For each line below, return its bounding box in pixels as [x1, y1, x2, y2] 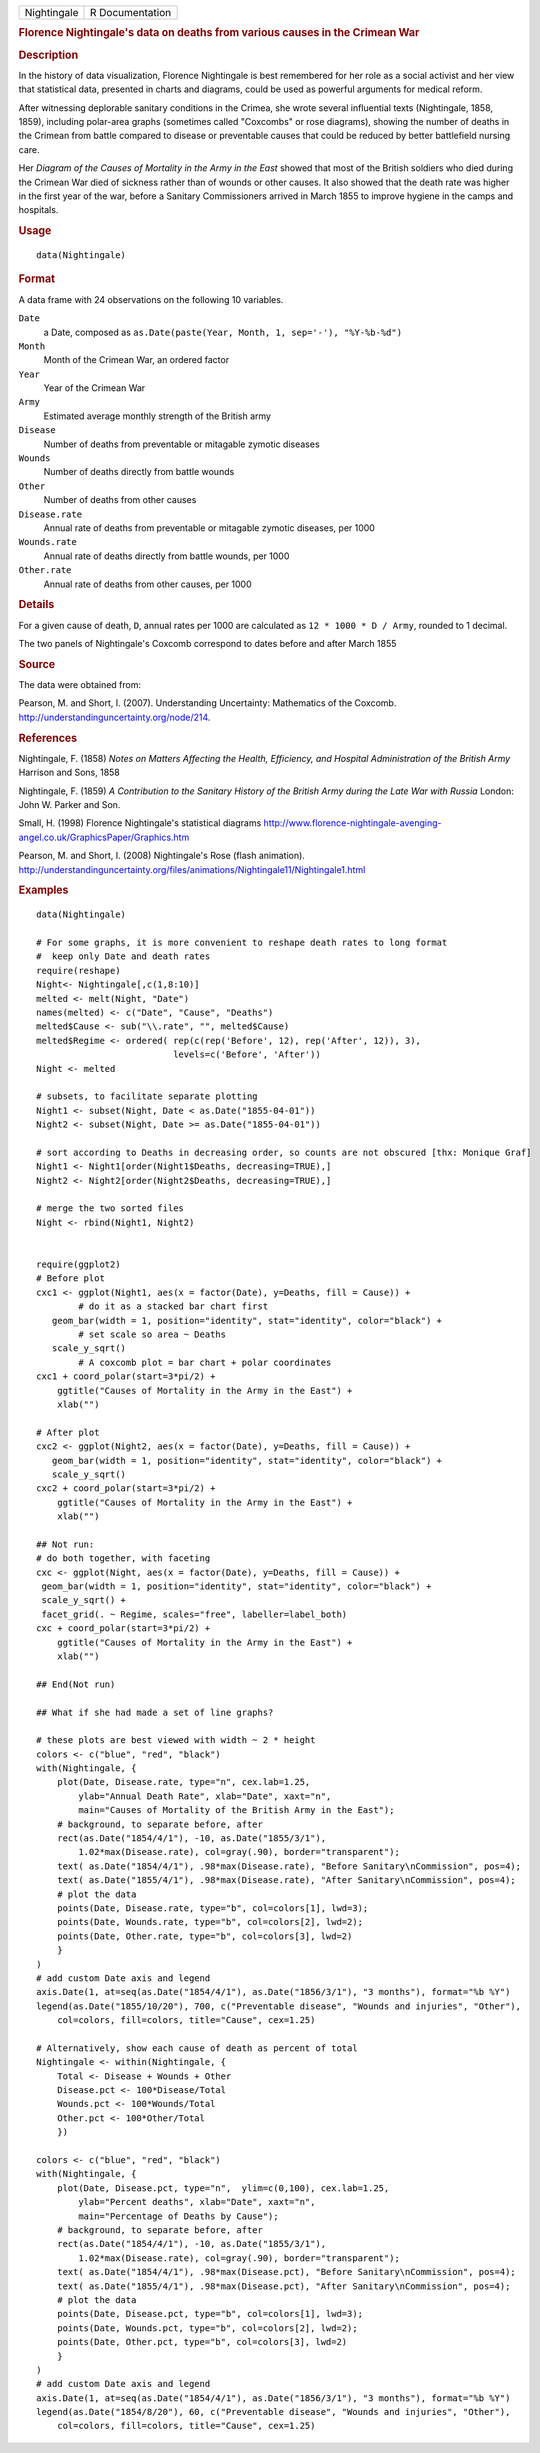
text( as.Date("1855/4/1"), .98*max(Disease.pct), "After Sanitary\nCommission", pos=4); [56, 2280, 511, 2292]
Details [18, 598, 55, 612]
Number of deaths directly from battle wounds [43, 466, 235, 478]
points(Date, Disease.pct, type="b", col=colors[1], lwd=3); [56, 2308, 364, 2320]
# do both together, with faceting [36, 1553, 211, 1564]
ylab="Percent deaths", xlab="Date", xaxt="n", [78, 2196, 316, 2208]
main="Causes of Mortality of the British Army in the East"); [78, 1805, 395, 1816]
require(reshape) [36, 965, 121, 976]
